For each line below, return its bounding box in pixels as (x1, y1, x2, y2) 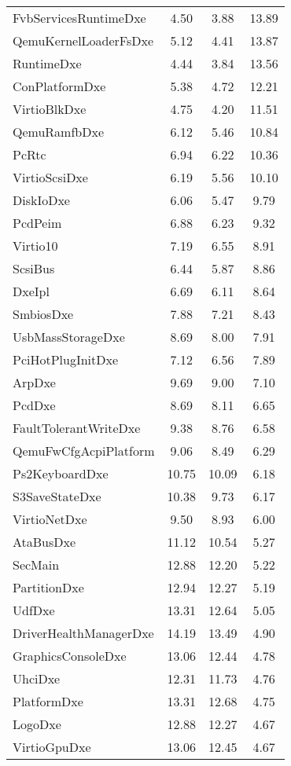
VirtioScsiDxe (13, 168, 88, 186)
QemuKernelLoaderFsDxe (13, 31, 154, 49)
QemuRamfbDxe (13, 123, 105, 141)
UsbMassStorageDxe (13, 328, 125, 346)
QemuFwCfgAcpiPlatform (13, 442, 155, 460)
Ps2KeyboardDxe (13, 464, 109, 482)
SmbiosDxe (13, 305, 74, 323)
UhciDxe (13, 669, 61, 687)
